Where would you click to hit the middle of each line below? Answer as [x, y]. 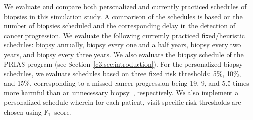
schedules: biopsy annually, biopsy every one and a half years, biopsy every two [123, 45]
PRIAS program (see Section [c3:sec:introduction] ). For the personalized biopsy [124, 64]
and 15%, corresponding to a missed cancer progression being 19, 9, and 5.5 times [126, 83]
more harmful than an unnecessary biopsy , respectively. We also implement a [121, 92]
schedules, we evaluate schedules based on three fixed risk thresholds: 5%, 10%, [123, 73]
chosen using [23, 111]
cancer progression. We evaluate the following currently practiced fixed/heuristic [125, 35]
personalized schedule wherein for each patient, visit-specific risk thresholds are [123, 102]
